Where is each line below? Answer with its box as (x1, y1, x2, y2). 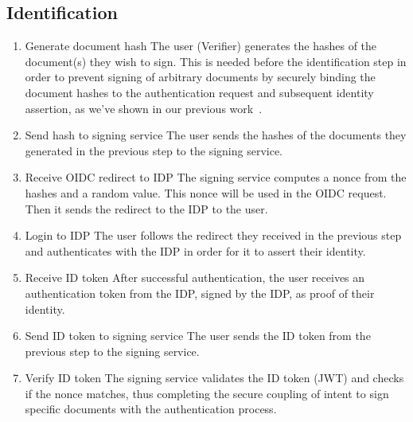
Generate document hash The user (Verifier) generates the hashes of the (25, 37, 377, 54)
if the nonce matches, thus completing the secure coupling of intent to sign (25, 385, 389, 401)
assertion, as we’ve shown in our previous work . (25, 100, 263, 116)
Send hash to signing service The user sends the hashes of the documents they (25, 127, 407, 143)
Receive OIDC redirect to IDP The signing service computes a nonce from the (25, 169, 407, 186)
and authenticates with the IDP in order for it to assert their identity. (25, 242, 366, 259)
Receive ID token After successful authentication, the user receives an (25, 269, 365, 286)
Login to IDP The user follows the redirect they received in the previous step (25, 227, 402, 244)
